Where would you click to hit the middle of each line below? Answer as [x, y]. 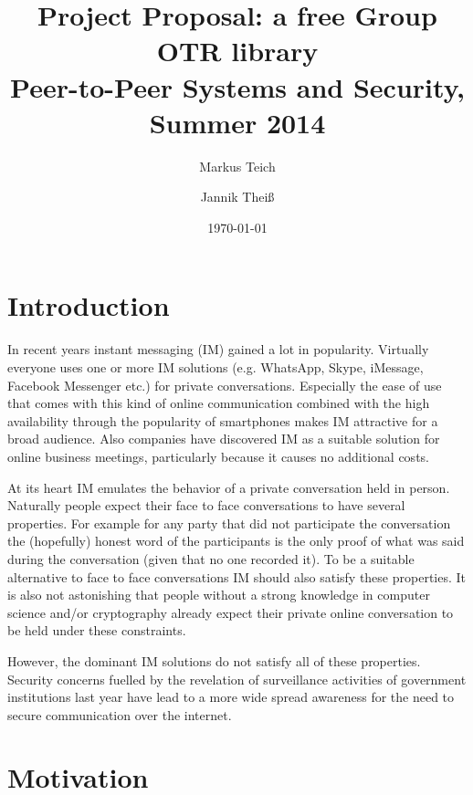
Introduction [89, 305]
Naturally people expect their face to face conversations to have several [206, 505]
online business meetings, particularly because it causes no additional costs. [218, 456]
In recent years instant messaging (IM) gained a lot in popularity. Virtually [218, 349]
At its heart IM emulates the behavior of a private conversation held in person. [229, 487]
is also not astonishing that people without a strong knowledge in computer [219, 595]
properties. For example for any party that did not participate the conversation [229, 523]
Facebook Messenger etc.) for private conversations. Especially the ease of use [225, 385]
